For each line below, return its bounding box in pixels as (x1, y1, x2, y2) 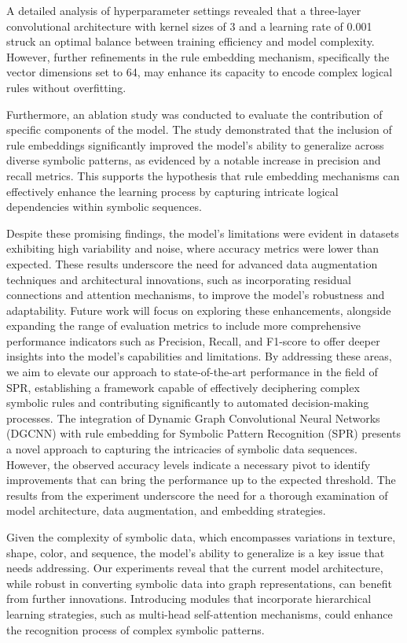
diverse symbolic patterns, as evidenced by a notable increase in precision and (6, 152, 381, 168)
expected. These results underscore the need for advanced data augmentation (6, 255, 378, 272)
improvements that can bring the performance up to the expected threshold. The (6, 471, 396, 488)
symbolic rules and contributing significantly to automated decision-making (6, 394, 369, 411)
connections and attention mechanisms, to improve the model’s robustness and (6, 286, 385, 303)
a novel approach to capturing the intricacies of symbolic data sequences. (6, 441, 357, 457)
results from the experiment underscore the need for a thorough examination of (6, 486, 388, 503)
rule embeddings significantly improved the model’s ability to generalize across (6, 136, 384, 153)
